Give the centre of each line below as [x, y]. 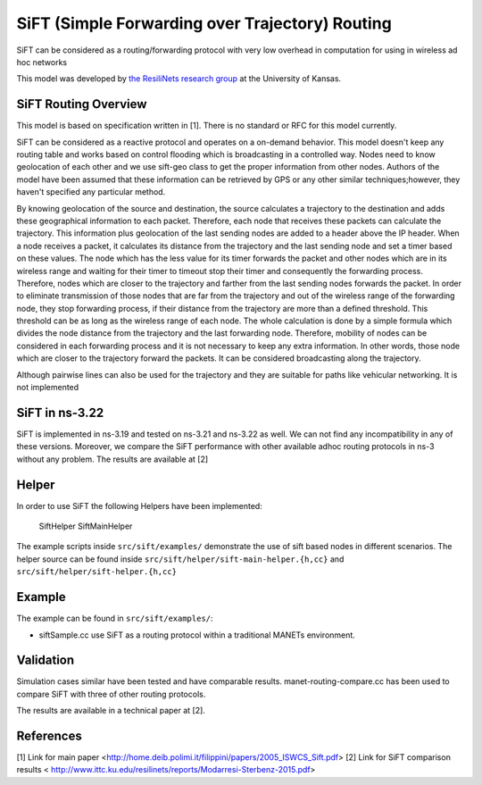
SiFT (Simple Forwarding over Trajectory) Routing [204, 23]
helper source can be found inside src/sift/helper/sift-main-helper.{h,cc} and [180, 559]
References [49, 736]
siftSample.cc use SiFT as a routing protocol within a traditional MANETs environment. [197, 635]
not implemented [48, 388]
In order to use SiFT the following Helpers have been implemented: [139, 505]
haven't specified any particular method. [91, 192]
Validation [46, 660]
